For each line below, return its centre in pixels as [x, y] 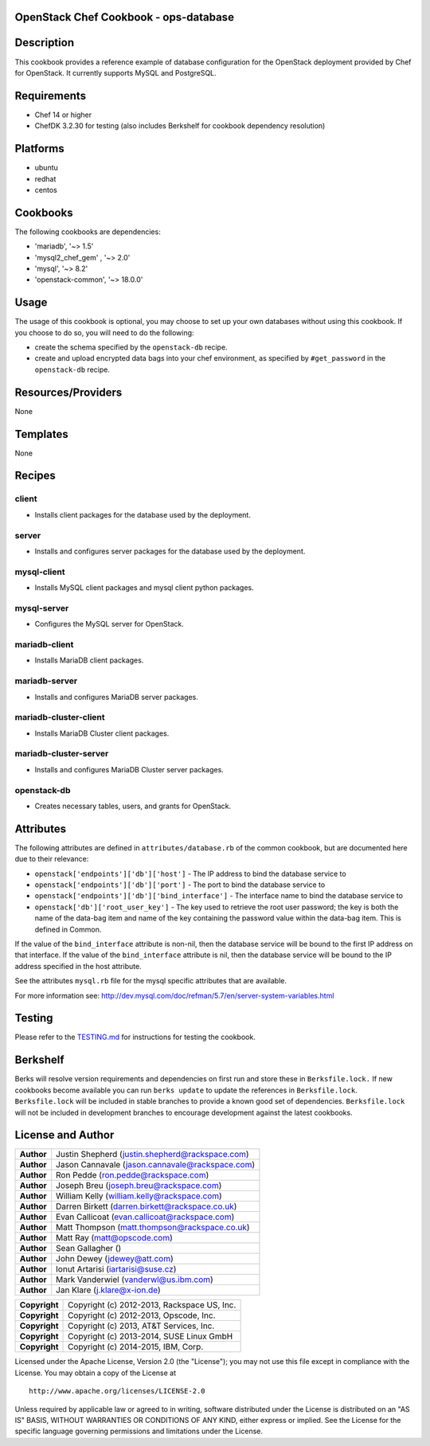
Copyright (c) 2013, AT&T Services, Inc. [141, 1326]
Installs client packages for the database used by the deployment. [143, 514]
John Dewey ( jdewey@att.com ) [115, 1259]
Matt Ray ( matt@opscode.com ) [114, 1238]
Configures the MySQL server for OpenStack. [109, 624]
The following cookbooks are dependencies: [88, 232]
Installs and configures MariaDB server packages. [116, 697]
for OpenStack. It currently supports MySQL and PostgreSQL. [115, 72]
